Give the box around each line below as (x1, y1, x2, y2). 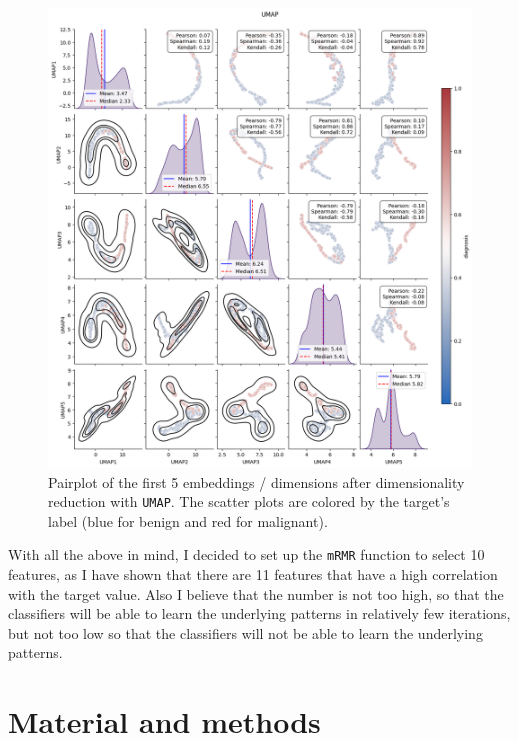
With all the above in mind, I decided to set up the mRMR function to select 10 (8, 544, 485, 565)
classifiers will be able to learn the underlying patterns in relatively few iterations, (8, 603, 511, 624)
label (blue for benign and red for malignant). (48, 510, 328, 531)
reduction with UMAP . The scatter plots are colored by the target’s (48, 491, 450, 512)
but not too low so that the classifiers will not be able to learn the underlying (8, 622, 483, 643)
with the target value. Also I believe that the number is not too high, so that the (8, 583, 504, 604)
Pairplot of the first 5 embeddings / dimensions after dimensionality (48, 471, 465, 492)
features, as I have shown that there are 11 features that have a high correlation (8, 564, 498, 585)
